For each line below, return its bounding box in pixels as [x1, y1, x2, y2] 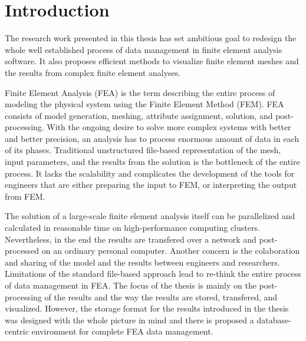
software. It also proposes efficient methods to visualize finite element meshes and [5, 55, 299, 67]
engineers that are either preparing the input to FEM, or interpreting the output [5, 178, 297, 191]
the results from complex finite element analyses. [5, 66, 181, 78]
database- [256, 313, 291, 326]
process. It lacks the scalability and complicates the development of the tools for [5, 167, 295, 179]
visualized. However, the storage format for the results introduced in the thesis [5, 302, 289, 314]
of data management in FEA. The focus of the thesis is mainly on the [5, 279, 256, 291]
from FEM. [5, 190, 45, 202]
